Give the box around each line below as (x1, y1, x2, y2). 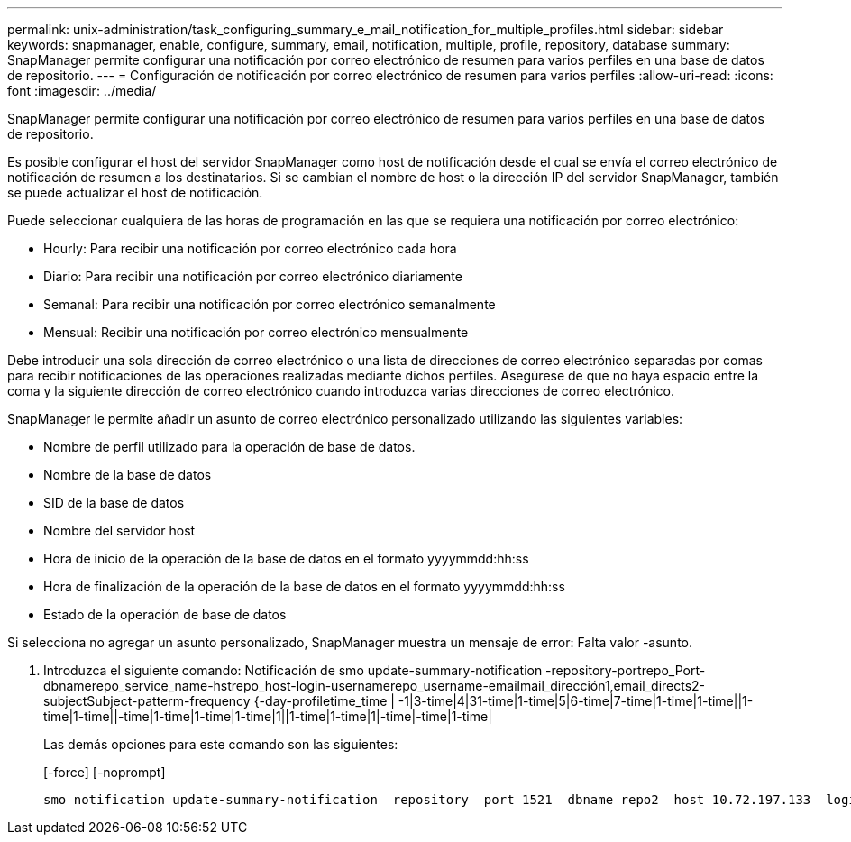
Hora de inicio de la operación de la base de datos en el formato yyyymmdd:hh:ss (43, 551, 529, 566)
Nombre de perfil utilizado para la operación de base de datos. (43, 439, 416, 454)
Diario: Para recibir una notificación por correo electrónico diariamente (43, 269, 462, 284)
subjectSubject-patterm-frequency (43, 693, 251, 709)
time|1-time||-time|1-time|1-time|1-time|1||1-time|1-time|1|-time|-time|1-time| (43, 709, 492, 724)
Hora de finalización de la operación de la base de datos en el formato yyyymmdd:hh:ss (43, 579, 565, 594)
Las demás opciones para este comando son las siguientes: (43, 737, 398, 752)
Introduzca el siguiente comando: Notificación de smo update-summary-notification (43, 663, 543, 678)
